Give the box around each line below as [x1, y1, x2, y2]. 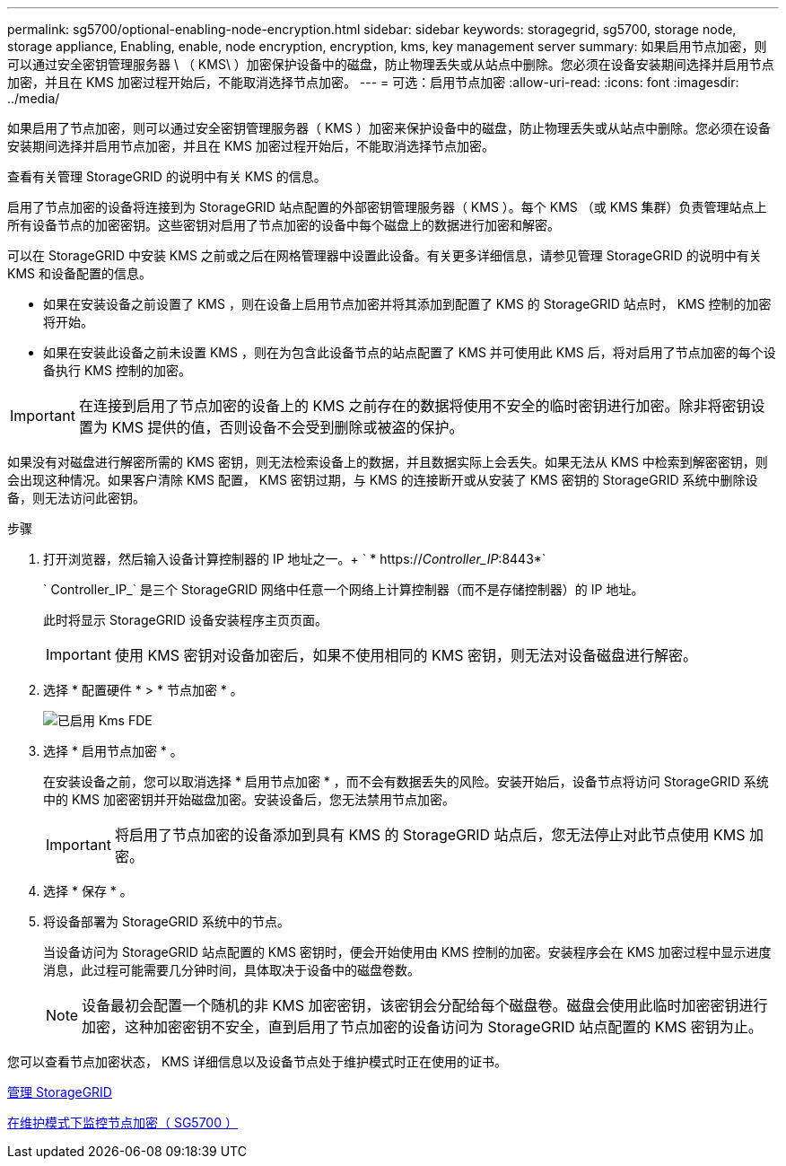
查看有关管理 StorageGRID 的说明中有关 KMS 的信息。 [7, 169, 327, 184]
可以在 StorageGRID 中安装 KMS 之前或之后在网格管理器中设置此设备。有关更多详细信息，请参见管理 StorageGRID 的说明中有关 [7, 248, 762, 263]
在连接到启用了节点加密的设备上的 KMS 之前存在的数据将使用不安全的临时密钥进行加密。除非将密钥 [78, 397, 751, 415]
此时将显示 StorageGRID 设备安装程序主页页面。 [43, 612, 327, 627]
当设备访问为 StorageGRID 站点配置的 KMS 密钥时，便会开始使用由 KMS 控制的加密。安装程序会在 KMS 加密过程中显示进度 [43, 944, 772, 960]
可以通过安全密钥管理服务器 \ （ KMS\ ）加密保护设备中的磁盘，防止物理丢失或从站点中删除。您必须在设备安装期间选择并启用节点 [7, 57, 774, 72]
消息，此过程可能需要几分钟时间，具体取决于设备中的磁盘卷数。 [43, 962, 420, 978]
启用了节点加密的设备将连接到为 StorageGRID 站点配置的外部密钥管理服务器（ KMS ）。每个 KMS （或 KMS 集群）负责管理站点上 [7, 199, 767, 215]
